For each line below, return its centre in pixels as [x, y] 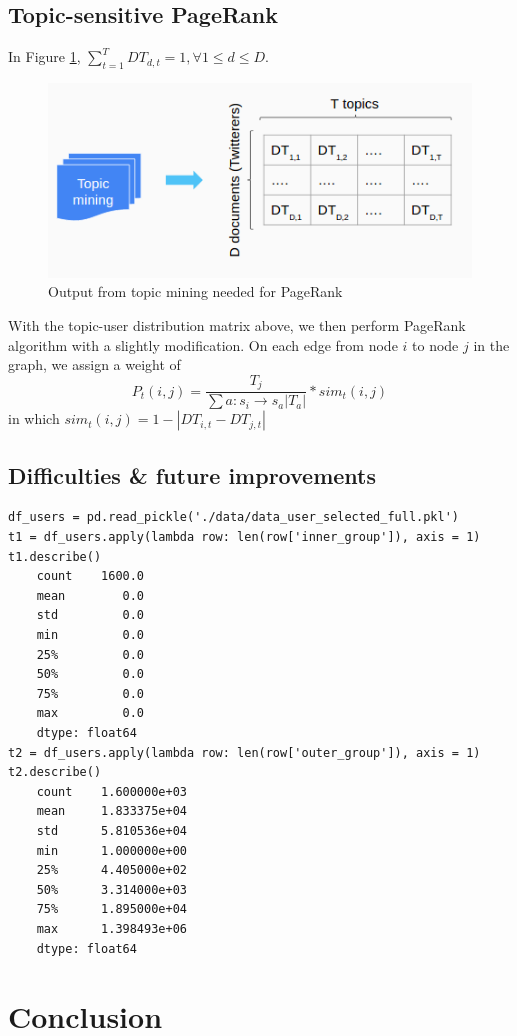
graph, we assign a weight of [94, 364]
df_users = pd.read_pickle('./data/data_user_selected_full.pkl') [234, 517]
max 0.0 [90, 713]
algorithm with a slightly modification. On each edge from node [203, 344]
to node [435, 344]
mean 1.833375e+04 [111, 811]
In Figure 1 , [44, 56]
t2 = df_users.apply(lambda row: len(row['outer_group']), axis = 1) [244, 752]
